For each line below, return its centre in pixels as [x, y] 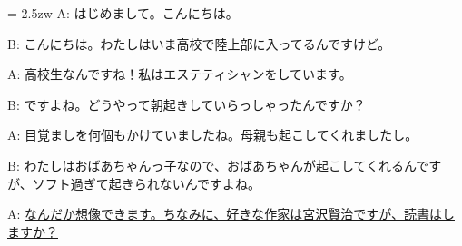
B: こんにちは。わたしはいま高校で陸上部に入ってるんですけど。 [199, 43]
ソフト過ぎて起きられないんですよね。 [147, 183]
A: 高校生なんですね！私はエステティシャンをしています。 [180, 74]
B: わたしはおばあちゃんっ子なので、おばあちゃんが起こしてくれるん [212, 165]
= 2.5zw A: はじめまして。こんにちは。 [123, 13]
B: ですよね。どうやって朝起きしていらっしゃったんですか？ [187, 104]
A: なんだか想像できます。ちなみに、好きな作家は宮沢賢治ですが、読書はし [231, 214]
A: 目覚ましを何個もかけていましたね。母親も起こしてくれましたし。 [213, 135]
